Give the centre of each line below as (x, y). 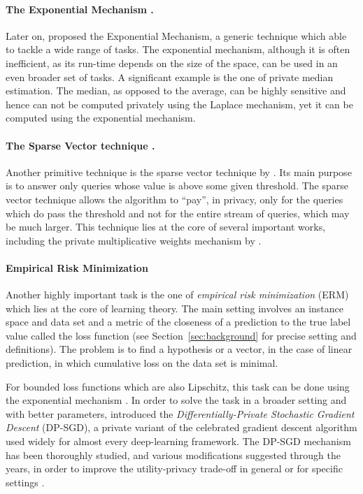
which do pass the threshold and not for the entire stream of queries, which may (178, 213)
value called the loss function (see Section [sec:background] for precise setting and (181, 335)
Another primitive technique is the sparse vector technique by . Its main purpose (179, 172)
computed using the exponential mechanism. (101, 118)
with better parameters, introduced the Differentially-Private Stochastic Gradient (180, 413)
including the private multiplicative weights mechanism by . (134, 240)
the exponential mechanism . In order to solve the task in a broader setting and (176, 400)
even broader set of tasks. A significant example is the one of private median (170, 77)
